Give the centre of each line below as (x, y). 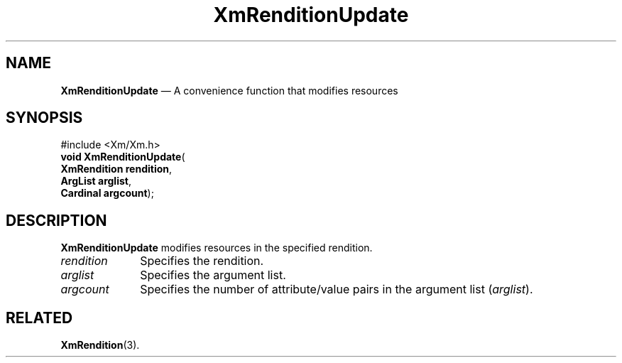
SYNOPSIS (44, 118)
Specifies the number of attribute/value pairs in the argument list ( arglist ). (337, 289)
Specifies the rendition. (202, 261)
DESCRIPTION (56, 220)
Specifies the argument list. (213, 275)
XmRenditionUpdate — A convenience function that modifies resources (229, 90)
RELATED (39, 318)
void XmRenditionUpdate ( (123, 157)
